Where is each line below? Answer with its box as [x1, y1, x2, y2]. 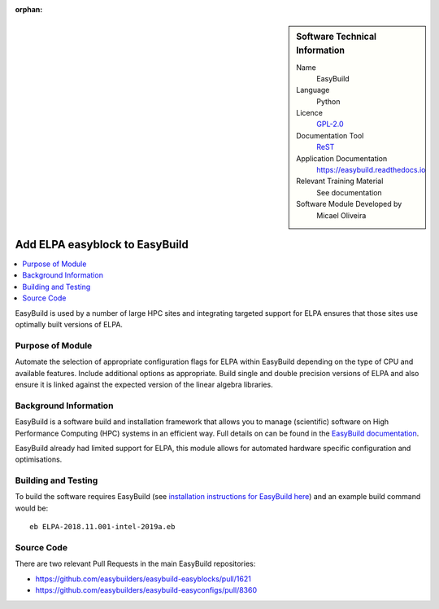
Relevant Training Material [296, 176, 384, 186]
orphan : [15, 5, 43, 14]
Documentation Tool [296, 130, 364, 140]
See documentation [316, 187, 382, 197]
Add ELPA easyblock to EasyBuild [15, 238, 189, 252]
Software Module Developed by [296, 199, 402, 209]
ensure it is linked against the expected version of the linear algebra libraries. [15, 379, 273, 389]
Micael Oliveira [316, 210, 367, 220]
